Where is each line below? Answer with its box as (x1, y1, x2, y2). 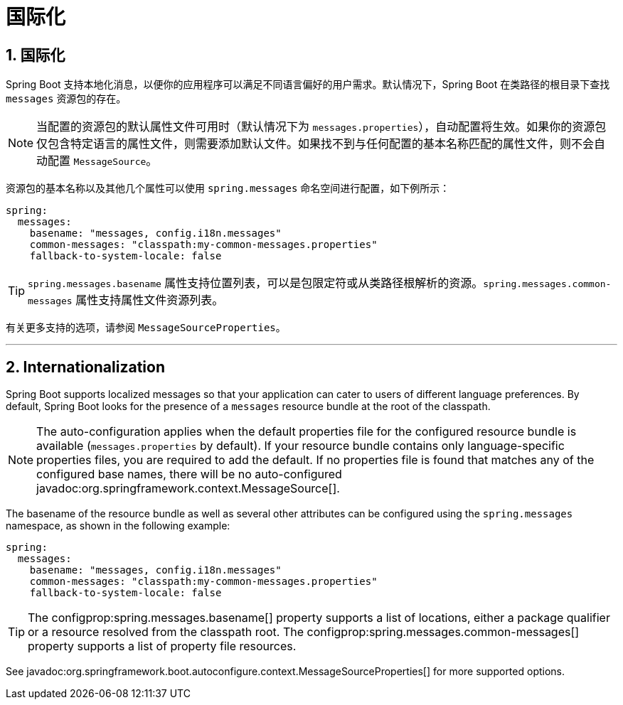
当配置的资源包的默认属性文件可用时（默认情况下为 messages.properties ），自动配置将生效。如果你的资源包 (36, 119, 607, 134)
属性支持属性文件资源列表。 (75, 293, 224, 308)
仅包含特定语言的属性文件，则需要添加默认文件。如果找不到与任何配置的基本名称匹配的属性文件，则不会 (36, 136, 595, 151)
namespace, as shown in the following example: (6, 520, 230, 532)
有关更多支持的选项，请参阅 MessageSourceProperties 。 (6, 321, 286, 334)
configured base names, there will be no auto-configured (36, 467, 342, 482)
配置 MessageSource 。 (48, 154, 158, 168)
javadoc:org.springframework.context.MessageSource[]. (36, 481, 340, 496)
